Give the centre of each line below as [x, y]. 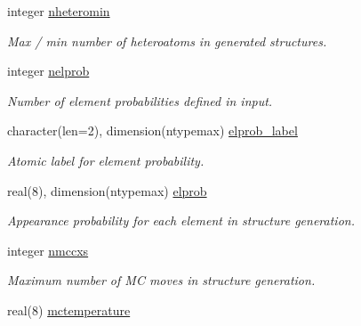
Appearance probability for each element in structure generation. [181, 220]
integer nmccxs [48, 250]
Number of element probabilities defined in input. [140, 100]
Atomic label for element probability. [106, 160]
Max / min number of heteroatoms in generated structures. [167, 41]
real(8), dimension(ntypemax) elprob [107, 190]
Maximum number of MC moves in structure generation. [161, 280]
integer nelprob [48, 71]
